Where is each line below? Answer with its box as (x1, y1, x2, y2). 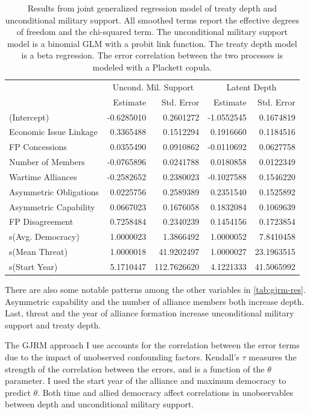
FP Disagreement (9, 215, 74, 228)
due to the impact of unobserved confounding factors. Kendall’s (5, 351, 239, 363)
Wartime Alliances (9, 170, 77, 183)
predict (5, 386, 31, 398)
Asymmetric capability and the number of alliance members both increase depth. (5, 295, 305, 307)
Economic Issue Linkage (9, 125, 98, 138)
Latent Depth (226, 80, 277, 93)
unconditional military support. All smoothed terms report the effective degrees (5, 13, 300, 26)
